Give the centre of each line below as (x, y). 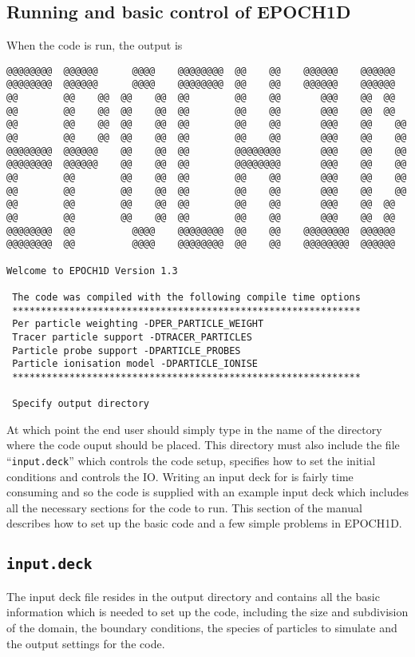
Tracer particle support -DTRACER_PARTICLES (132, 337)
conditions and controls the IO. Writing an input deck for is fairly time (180, 476)
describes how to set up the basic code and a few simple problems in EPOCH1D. (204, 523)
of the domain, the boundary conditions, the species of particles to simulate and (202, 628)
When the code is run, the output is (95, 45)
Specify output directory (81, 404)
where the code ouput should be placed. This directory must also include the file (203, 445)
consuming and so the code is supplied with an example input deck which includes (207, 492)
